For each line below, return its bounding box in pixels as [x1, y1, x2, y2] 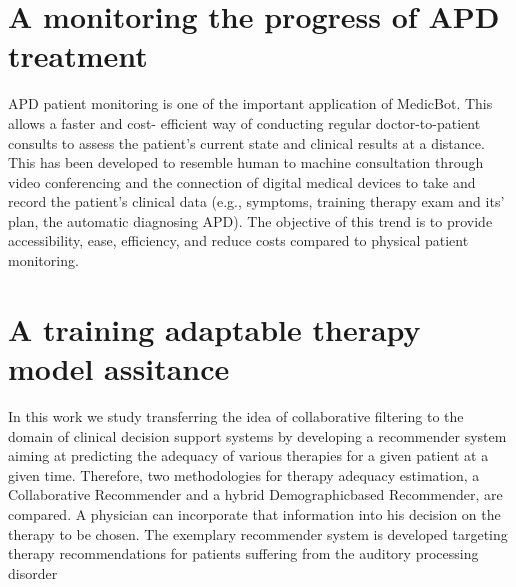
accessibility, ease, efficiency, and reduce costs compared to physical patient [8, 230, 469, 251]
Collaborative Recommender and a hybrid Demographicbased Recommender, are [8, 484, 503, 505]
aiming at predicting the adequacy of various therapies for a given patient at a [8, 445, 489, 466]
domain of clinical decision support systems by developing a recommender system [8, 425, 507, 446]
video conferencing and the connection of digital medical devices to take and [8, 171, 476, 192]
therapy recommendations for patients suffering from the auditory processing [8, 543, 479, 564]
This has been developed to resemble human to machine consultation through [8, 152, 484, 173]
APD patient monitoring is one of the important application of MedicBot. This [8, 93, 493, 114]
